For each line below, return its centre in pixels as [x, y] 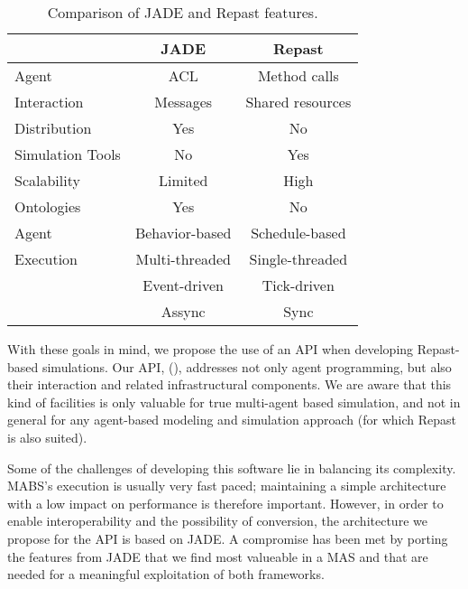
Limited [183, 180]
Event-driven [183, 285]
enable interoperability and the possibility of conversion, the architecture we [217, 521]
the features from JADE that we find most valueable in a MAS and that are [218, 556]
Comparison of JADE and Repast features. [183, 12]
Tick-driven [298, 285]
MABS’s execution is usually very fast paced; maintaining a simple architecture [227, 486]
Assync [183, 311]
